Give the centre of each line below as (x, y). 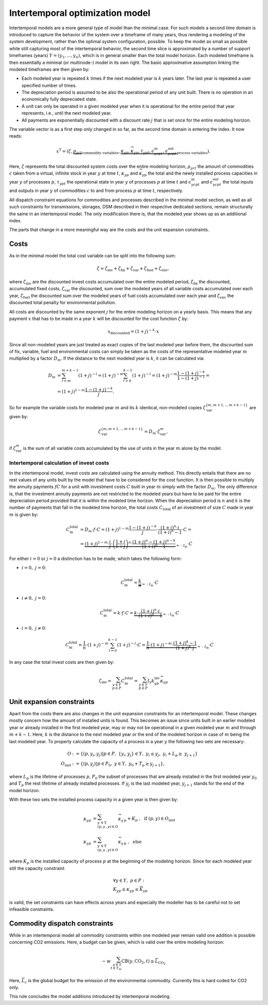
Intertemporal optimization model (80, 13)
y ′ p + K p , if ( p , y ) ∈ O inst (148, 819)
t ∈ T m (116, 969)
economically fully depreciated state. (60, 99)
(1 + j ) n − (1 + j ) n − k (154, 541)
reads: (16, 136)
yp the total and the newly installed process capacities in (200, 174)
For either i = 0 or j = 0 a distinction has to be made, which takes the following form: (96, 559)
